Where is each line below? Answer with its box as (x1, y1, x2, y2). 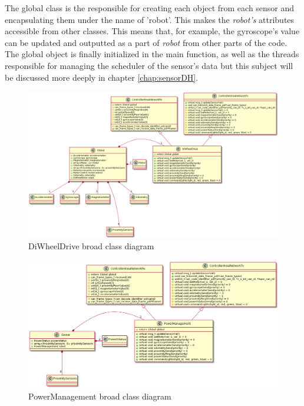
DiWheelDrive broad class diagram (28, 240, 154, 252)
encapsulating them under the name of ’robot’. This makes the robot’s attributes (5, 13, 295, 25)
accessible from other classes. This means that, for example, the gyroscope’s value (5, 25, 300, 37)
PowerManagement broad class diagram (28, 390, 171, 402)
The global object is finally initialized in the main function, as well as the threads (5, 48, 299, 60)
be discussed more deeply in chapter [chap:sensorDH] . (5, 71, 199, 83)
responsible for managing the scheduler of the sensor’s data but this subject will (5, 59, 293, 71)
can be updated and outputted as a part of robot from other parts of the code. (5, 36, 288, 48)
